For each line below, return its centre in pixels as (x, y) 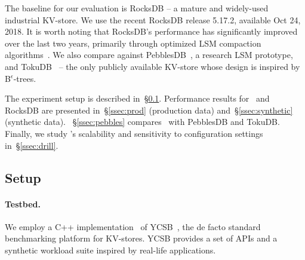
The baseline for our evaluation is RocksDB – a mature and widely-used (137, 8)
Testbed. (23, 204)
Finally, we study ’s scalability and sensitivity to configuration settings (134, 133)
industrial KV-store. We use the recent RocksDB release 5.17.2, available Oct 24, (153, 19)
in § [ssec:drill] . (32, 145)
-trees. (25, 78)
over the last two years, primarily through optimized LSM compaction (133, 43)
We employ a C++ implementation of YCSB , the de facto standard (133, 226)
